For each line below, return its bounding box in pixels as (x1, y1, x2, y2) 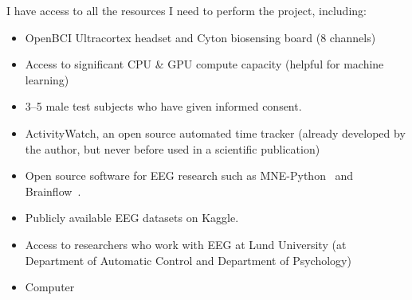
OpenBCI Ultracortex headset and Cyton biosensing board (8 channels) (25, 29, 376, 45)
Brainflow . (25, 182, 81, 199)
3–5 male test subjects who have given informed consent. (25, 98, 302, 115)
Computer (25, 279, 75, 295)
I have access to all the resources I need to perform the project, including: (6, 2, 367, 18)
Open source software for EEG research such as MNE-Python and (25, 167, 354, 184)
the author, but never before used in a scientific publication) (25, 140, 320, 157)
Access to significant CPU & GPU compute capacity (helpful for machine (25, 56, 384, 72)
